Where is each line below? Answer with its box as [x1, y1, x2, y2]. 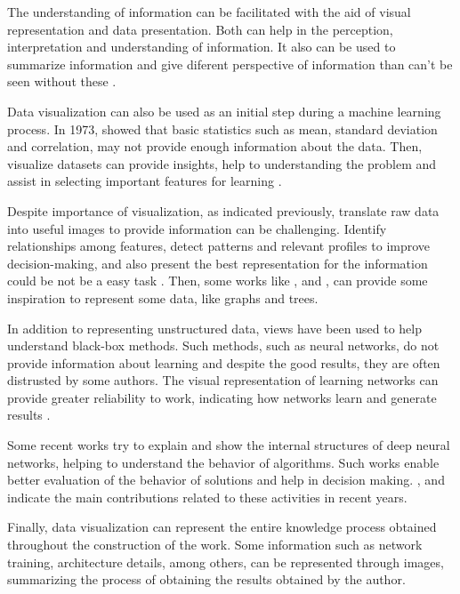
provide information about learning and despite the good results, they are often [7, 353, 440, 372]
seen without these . [7, 72, 117, 91]
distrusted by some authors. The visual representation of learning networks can [7, 371, 439, 389]
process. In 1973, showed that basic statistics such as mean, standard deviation [7, 119, 438, 138]
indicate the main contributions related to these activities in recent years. [7, 487, 408, 506]
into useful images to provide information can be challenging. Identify [7, 219, 387, 237]
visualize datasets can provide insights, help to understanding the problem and [7, 154, 437, 173]
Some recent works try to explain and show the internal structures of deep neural [7, 436, 450, 454]
